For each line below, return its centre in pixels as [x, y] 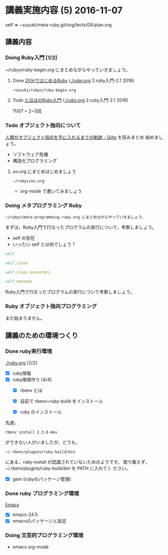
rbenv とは [31, 390]
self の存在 [24, 238]
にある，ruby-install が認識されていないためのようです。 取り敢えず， [77, 462]
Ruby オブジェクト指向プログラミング [51, 306]
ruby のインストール [41, 412]
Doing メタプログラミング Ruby [44, 205]
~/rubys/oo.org [29, 181]
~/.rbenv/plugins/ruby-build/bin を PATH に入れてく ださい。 [68, 468]
